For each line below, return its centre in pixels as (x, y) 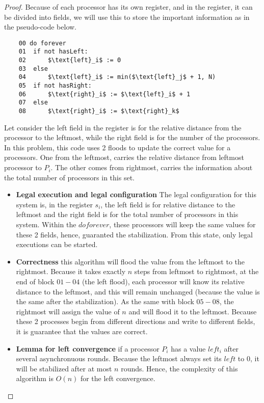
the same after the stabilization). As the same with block (105, 301)
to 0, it (248, 358)
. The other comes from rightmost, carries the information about (152, 167)
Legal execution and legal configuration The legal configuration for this (136, 194)
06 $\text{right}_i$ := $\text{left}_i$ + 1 (104, 94)
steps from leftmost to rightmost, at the (196, 271)
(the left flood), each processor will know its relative (163, 281)
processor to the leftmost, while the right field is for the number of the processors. (132, 137)
